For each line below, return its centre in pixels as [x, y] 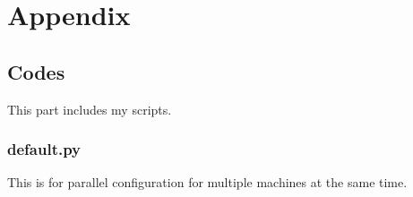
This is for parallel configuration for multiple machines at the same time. [207, 182]
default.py [44, 149]
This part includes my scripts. [90, 109]
